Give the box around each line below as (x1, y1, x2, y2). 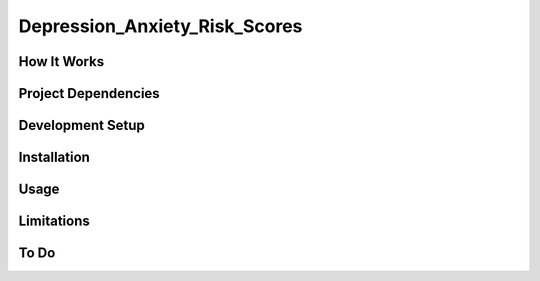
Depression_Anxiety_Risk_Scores (18, 15, 303, 37)
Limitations (18, 213, 90, 230)
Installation (18, 149, 90, 166)
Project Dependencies (18, 85, 160, 102)
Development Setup (18, 117, 145, 134)
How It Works (18, 53, 105, 70)
